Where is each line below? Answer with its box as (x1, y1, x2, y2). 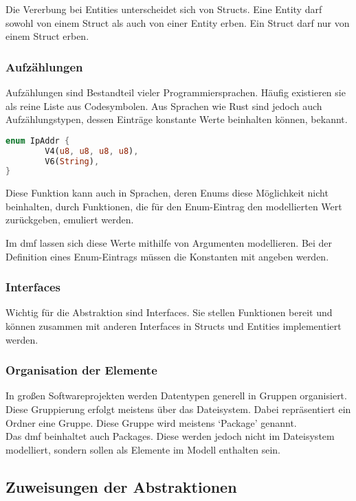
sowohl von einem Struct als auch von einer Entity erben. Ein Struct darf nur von (5, 15, 350, 30)
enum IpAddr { (5, 135, 70, 146)
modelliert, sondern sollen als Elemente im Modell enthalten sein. (5, 442, 280, 456)
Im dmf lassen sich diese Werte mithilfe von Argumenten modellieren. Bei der (5, 236, 333, 250)
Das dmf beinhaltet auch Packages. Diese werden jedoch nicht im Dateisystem (5, 429, 335, 443)
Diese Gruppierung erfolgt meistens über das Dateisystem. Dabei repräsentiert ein (5, 402, 351, 416)
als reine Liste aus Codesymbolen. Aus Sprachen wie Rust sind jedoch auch (5, 98, 322, 113)
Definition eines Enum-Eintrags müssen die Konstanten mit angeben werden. (5, 249, 329, 263)
